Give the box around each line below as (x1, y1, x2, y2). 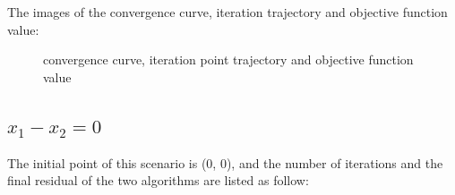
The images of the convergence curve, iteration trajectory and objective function (7, 3, 448, 21)
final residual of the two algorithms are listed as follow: (7, 171, 309, 190)
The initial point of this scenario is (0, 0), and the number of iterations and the (7, 153, 443, 172)
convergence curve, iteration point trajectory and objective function (43, 50, 414, 69)
